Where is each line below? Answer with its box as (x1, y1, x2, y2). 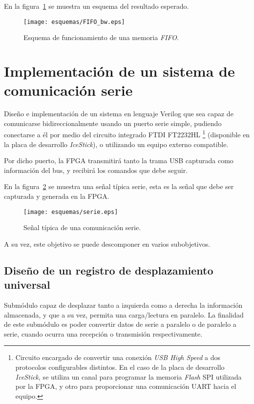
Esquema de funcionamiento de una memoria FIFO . (23, 32, 179, 43)
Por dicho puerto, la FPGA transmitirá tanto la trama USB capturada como (4, 155, 233, 166)
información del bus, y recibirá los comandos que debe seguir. (4, 165, 188, 175)
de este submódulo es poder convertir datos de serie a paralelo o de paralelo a (4, 319, 236, 329)
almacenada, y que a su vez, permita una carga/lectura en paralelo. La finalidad (4, 309, 244, 319)
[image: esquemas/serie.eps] (23, 208, 118, 215)
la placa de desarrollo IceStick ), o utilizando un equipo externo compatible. (4, 139, 229, 149)
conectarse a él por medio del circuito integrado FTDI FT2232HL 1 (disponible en (4, 128, 250, 139)
